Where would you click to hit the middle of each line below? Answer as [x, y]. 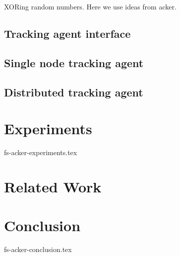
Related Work [53, 186]
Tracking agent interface [67, 33]
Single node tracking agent [74, 62]
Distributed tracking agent [74, 92]
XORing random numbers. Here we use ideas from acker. [90, 6]
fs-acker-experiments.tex [41, 152]
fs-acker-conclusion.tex [38, 249]
